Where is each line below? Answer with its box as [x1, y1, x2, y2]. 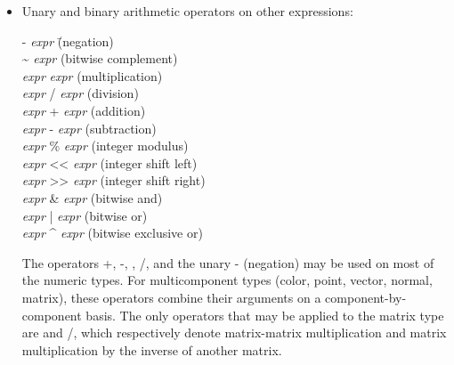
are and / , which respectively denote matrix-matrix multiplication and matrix [21, 323, 447, 342]
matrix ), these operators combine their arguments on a [21, 288, 321, 306]
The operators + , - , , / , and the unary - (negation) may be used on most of [21, 253, 434, 272]
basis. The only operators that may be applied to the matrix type [85, 305, 444, 324]
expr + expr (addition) [21, 101, 146, 119]
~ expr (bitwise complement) [21, 49, 178, 68]
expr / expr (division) [21, 84, 139, 102]
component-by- [325, 288, 407, 306]
